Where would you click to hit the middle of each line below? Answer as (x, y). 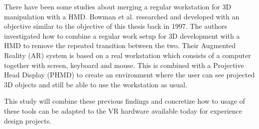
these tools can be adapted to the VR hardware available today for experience (123, 110)
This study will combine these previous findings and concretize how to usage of (125, 101)
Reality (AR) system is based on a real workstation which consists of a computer (128, 55)
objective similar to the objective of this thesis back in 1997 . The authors (116, 26)
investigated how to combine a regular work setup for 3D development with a (122, 35)
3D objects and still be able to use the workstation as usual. (96, 84)
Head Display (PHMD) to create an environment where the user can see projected (129, 75)
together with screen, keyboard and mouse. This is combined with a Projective (124, 65)
